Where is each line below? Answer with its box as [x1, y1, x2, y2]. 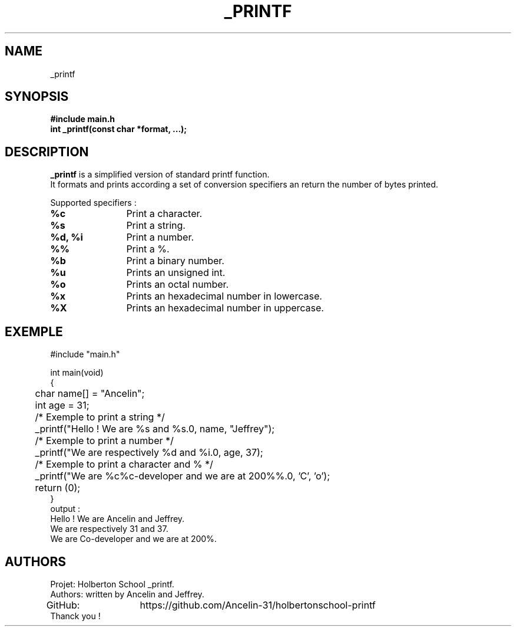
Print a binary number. [126, 255, 224, 267]
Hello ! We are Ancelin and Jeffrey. [50, 514, 185, 524]
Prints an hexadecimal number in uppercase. [126, 302, 324, 314]
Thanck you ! [50, 610, 101, 621]
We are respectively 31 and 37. [50, 524, 168, 534]
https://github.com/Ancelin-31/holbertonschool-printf [140, 599, 376, 611]
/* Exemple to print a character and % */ [35, 458, 213, 471]
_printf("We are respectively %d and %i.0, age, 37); [35, 446, 263, 459]
